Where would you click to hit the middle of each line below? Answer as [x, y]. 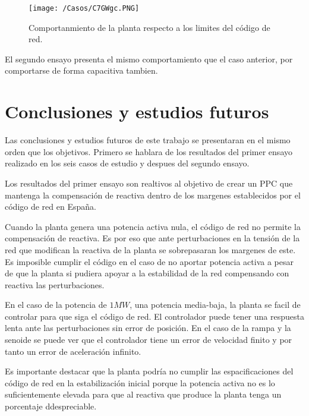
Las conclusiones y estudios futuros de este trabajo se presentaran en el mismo [148, 140]
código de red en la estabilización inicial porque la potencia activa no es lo [140, 382]
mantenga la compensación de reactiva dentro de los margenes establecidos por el [153, 195]
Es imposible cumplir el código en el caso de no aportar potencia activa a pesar [149, 261]
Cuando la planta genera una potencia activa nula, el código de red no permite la [153, 226]
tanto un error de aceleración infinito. [73, 351]
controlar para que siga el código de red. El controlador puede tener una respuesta [154, 316]
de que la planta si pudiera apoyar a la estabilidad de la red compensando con [147, 273]
